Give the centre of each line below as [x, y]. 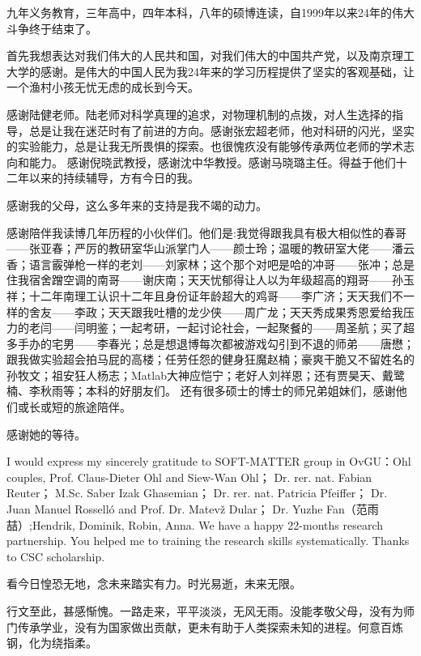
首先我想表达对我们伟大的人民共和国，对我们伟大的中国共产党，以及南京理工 [210, 55]
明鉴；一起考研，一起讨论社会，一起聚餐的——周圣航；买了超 [250, 328]
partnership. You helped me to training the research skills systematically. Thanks [208, 541]
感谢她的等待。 [46, 434]
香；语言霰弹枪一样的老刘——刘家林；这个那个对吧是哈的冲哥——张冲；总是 [210, 264]
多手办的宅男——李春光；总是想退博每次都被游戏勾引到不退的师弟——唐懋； [210, 343]
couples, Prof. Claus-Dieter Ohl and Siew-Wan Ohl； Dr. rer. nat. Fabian [189, 477]
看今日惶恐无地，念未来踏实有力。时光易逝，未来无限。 [154, 584]
